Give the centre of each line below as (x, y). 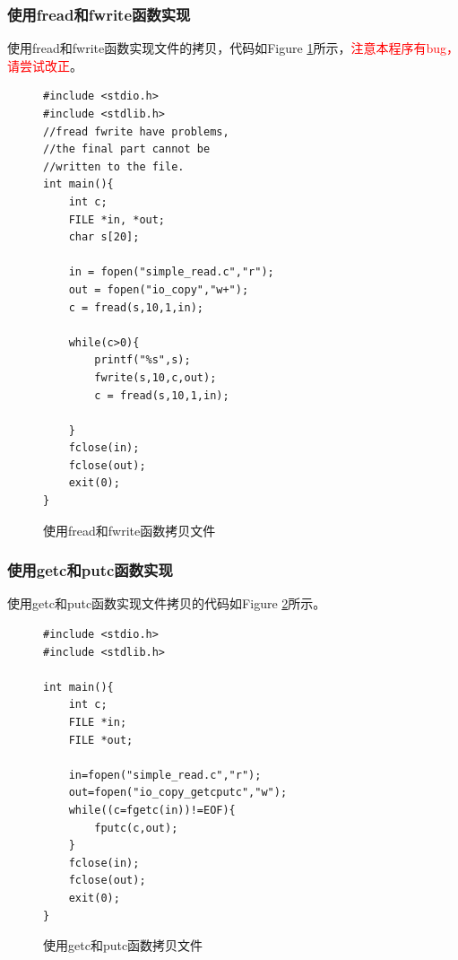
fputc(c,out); (136, 828)
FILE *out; (101, 740)
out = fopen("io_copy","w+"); (159, 289)
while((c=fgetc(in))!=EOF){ (152, 810)
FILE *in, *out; (117, 219)
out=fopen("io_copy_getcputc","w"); (178, 793)
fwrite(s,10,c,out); (156, 377)
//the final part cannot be (127, 149)
